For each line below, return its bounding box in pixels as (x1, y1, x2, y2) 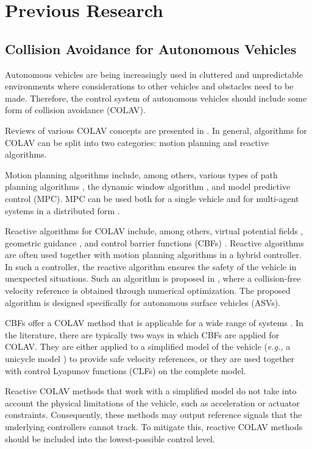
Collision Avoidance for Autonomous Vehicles (5, 39, 297, 58)
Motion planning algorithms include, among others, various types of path (5, 168, 278, 181)
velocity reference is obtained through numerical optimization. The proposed (5, 284, 291, 297)
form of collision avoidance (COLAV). (5, 103, 146, 116)
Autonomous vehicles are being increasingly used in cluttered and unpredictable (5, 68, 303, 80)
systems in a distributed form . (5, 204, 120, 217)
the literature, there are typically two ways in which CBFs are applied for (5, 328, 279, 341)
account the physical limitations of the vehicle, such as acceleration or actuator (5, 396, 300, 409)
